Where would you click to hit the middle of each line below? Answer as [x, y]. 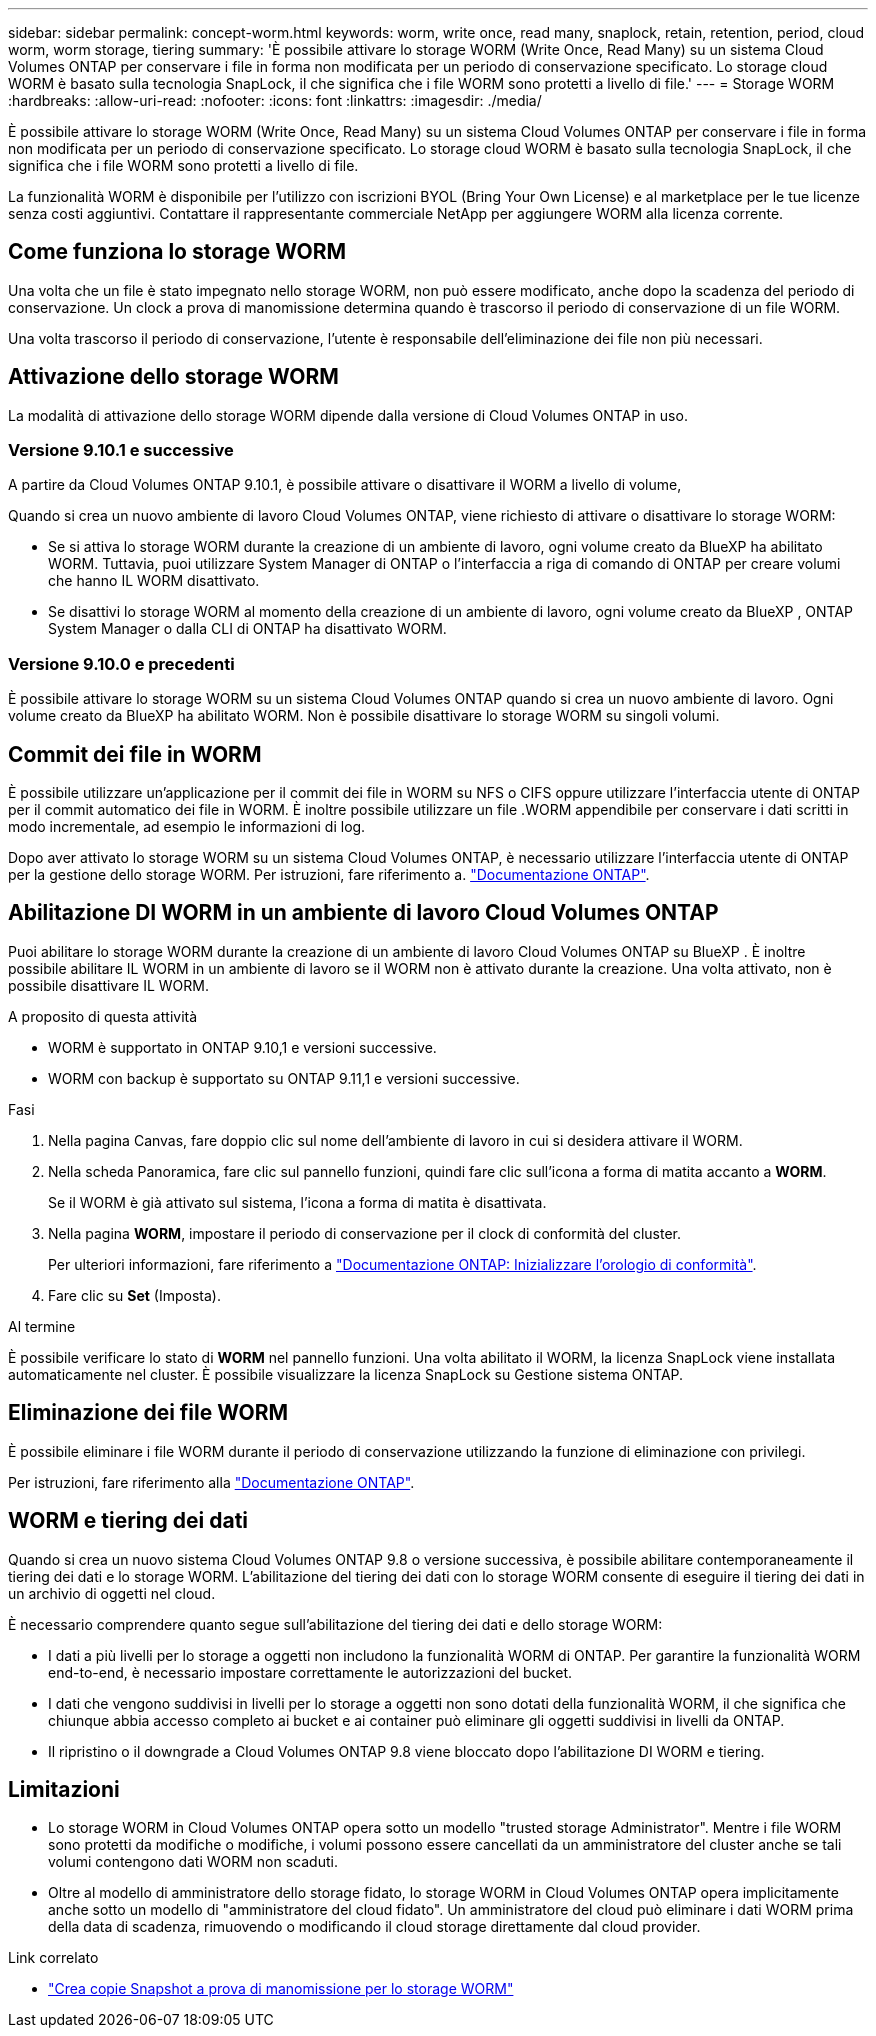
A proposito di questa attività [103, 1016]
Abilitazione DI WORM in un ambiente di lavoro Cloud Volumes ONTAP [363, 913]
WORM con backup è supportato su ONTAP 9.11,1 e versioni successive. [284, 1078]
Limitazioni [64, 1789]
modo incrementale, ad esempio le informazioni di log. [187, 827]
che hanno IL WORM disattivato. [154, 581]
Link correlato [53, 1958]
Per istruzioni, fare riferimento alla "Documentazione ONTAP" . [211, 1482]
